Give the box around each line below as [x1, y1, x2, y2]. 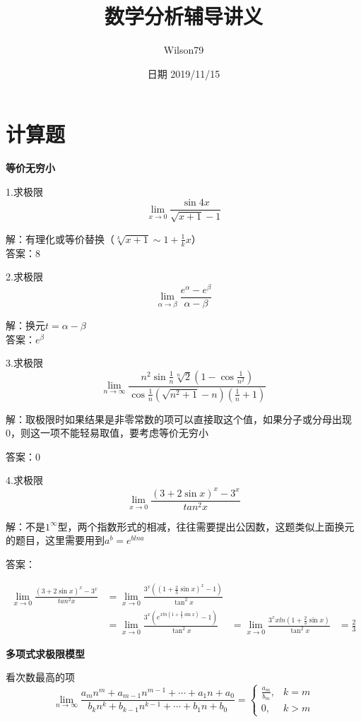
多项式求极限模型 [6, 646, 85, 661]
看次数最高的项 [6, 670, 75, 685]
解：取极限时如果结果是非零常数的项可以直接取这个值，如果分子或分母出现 [6, 411, 352, 426]
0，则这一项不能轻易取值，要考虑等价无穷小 [6, 425, 208, 440]
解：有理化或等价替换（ [6, 231, 114, 246]
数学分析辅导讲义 [104, 1, 263, 30]
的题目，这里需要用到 [6, 533, 105, 548]
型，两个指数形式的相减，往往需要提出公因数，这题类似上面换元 [57, 519, 355, 533]
